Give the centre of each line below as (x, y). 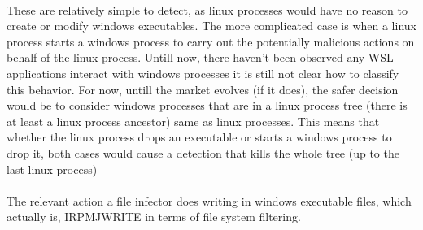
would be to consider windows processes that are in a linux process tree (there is (207, 105)
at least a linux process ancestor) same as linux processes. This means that (193, 121)
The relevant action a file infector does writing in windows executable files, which (209, 200)
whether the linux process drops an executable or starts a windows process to (199, 137)
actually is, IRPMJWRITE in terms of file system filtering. (154, 217)
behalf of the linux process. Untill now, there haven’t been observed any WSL (200, 57)
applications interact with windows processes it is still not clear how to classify (203, 73)
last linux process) (52, 169)
